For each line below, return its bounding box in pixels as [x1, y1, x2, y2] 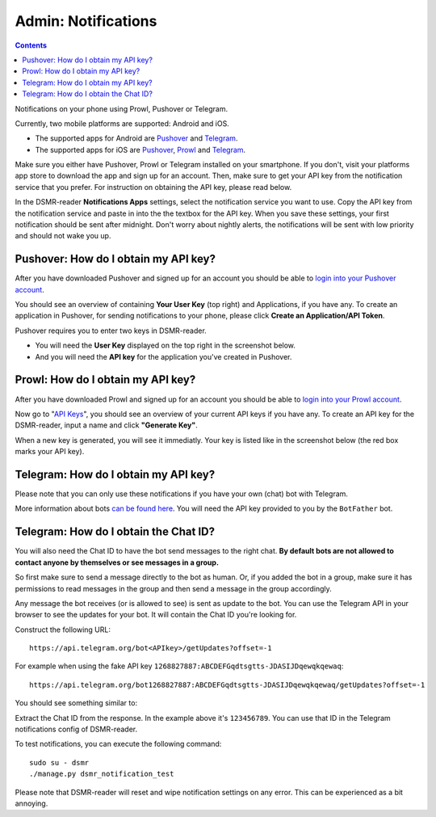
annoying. [15, 798, 48, 808]
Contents [15, 40, 48, 50]
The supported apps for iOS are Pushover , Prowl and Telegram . [35, 145, 246, 154]
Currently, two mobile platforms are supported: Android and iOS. [15, 118, 229, 128]
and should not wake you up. [15, 231, 111, 241]
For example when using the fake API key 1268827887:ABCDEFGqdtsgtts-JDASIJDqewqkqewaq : [15, 661, 344, 671]
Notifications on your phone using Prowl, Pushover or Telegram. [15, 103, 228, 113]
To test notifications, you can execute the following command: [15, 739, 222, 749]
